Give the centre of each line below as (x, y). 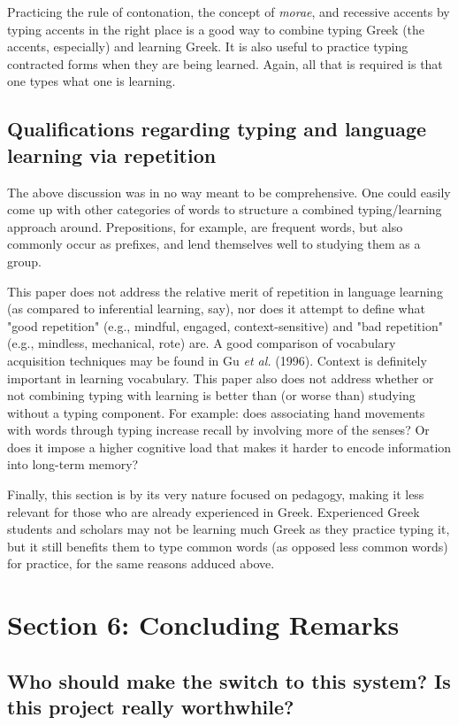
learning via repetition (112, 154)
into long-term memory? (73, 464)
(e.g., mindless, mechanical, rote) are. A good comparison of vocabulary (202, 343)
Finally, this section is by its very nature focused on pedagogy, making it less (216, 494)
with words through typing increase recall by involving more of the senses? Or (218, 430)
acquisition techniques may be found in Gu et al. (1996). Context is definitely (217, 360)
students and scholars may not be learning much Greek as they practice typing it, (229, 529)
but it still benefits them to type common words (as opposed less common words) (228, 546)
